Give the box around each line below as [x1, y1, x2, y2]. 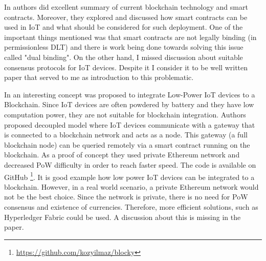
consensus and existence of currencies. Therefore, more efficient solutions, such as [4, 201, 258, 212]
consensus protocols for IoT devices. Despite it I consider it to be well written [4, 62, 248, 72]
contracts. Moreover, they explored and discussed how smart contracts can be [4, 11, 248, 22]
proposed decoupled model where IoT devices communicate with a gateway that [4, 119, 255, 130]
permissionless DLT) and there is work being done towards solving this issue [4, 42, 243, 52]
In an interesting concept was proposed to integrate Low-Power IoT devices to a [4, 89, 255, 99]
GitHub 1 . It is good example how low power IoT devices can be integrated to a [4, 170, 255, 182]
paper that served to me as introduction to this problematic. [4, 72, 194, 83]
